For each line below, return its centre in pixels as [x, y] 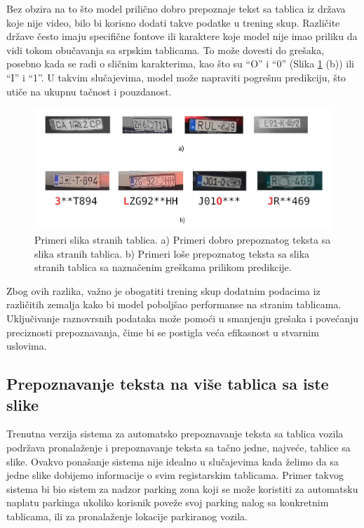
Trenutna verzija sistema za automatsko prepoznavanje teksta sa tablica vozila [175, 434]
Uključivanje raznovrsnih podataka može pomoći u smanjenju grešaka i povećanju [183, 318]
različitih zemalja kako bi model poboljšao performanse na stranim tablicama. [174, 304]
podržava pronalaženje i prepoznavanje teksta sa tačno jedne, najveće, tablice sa [178, 447]
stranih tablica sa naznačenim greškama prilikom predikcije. [163, 267]
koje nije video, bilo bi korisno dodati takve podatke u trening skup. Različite [173, 22]
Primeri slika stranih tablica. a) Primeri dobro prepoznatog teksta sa [183, 239]
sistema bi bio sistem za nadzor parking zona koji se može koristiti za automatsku [182, 488]
